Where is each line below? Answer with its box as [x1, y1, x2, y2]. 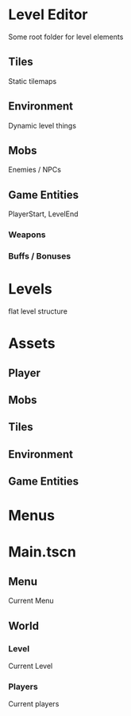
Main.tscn [8, 543, 77, 561]
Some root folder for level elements [8, 32, 124, 42]
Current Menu [8, 596, 54, 606]
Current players [8, 699, 60, 709]
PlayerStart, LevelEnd [8, 209, 79, 219]
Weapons [8, 229, 46, 240]
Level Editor [8, 6, 88, 24]
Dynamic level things [8, 121, 77, 130]
